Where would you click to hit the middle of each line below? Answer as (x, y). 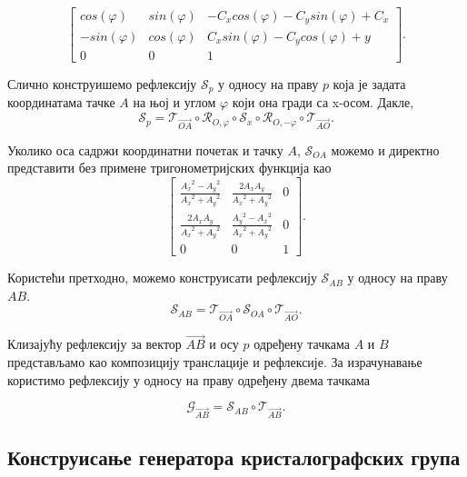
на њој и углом (174, 102)
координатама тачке (61, 102)
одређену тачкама (302, 344)
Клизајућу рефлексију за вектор (94, 344)
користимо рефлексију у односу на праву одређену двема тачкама (189, 379)
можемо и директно (385, 149)
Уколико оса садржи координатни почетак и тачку (145, 149)
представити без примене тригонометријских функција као (169, 168)
